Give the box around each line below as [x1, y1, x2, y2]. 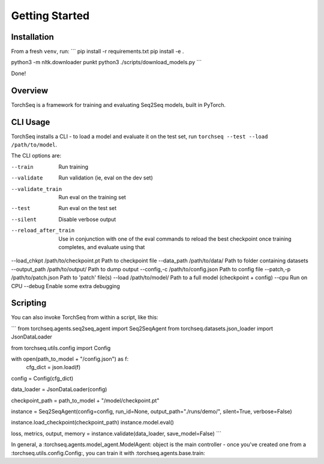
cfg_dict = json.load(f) [26, 364, 81, 371]
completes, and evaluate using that [58, 243, 145, 250]
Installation [11, 32, 54, 42]
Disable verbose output [58, 215, 116, 223]
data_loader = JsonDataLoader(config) [11, 386, 107, 393]
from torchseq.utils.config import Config [11, 344, 111, 351]
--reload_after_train [11, 227, 75, 234]
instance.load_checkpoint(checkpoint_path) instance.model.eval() [11, 419, 174, 426]
